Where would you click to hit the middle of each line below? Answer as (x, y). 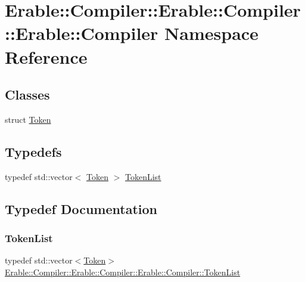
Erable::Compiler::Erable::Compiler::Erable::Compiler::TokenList (123, 272)
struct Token (28, 119)
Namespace (211, 33)
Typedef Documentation (81, 208)
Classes (27, 94)
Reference (46, 56)
